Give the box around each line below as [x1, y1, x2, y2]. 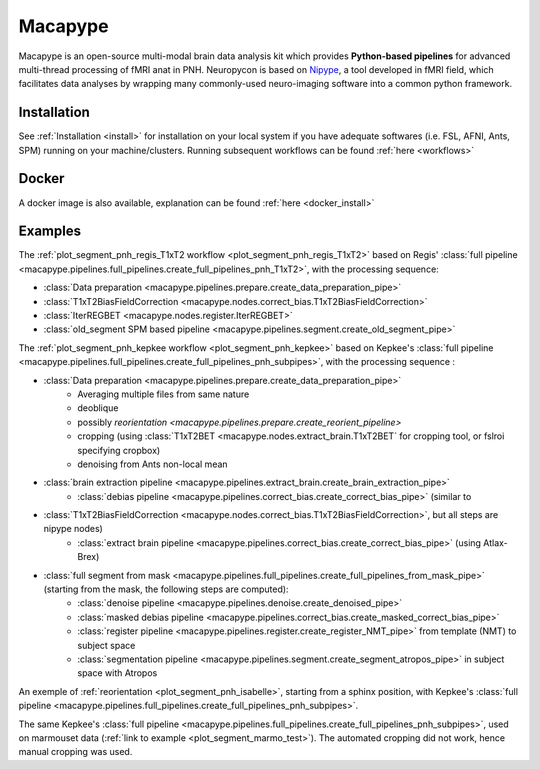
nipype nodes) [43, 523, 104, 535]
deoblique [77, 402, 119, 414]
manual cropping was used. [18, 746, 133, 758]
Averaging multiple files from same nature [77, 388, 250, 400]
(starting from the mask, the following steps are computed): [43, 583, 289, 595]
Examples [18, 223, 82, 240]
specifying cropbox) [77, 444, 161, 456]
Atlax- [483, 536, 509, 549]
